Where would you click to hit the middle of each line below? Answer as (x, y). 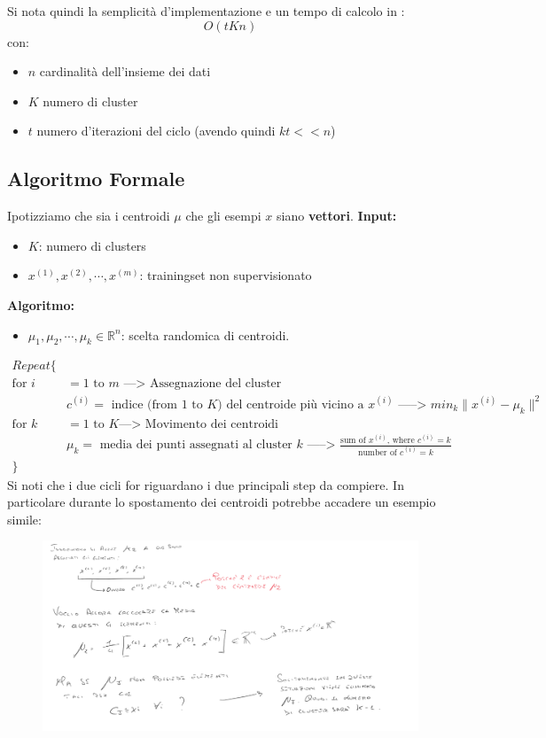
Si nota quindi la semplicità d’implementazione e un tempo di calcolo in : (206, 11)
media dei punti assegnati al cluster (196, 445)
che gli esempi (223, 216)
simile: (24, 519)
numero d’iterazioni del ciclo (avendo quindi (156, 131)
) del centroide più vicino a (291, 404)
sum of (353, 440)
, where (401, 440)
